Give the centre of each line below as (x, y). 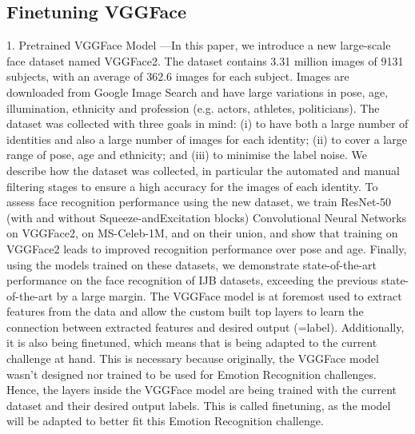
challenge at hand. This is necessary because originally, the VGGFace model (193, 358)
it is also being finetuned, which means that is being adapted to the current (192, 342)
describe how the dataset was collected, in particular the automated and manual (203, 170)
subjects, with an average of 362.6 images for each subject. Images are (178, 76)
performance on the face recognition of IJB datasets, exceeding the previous (192, 280)
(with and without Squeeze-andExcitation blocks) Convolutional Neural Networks (207, 217)
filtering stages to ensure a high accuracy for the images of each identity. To (192, 186)
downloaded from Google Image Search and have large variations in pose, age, (198, 92)
